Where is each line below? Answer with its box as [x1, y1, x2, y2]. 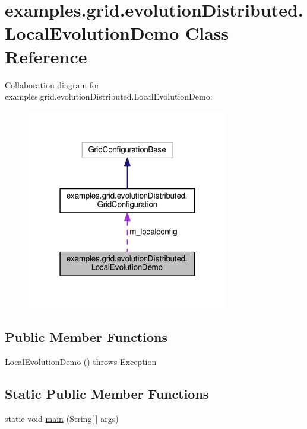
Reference [5, 44, 87, 68]
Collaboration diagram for [5, 78, 100, 91]
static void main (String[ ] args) [5, 412, 119, 424]
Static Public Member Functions [5, 384, 209, 402]
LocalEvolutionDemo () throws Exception [5, 355, 157, 367]
